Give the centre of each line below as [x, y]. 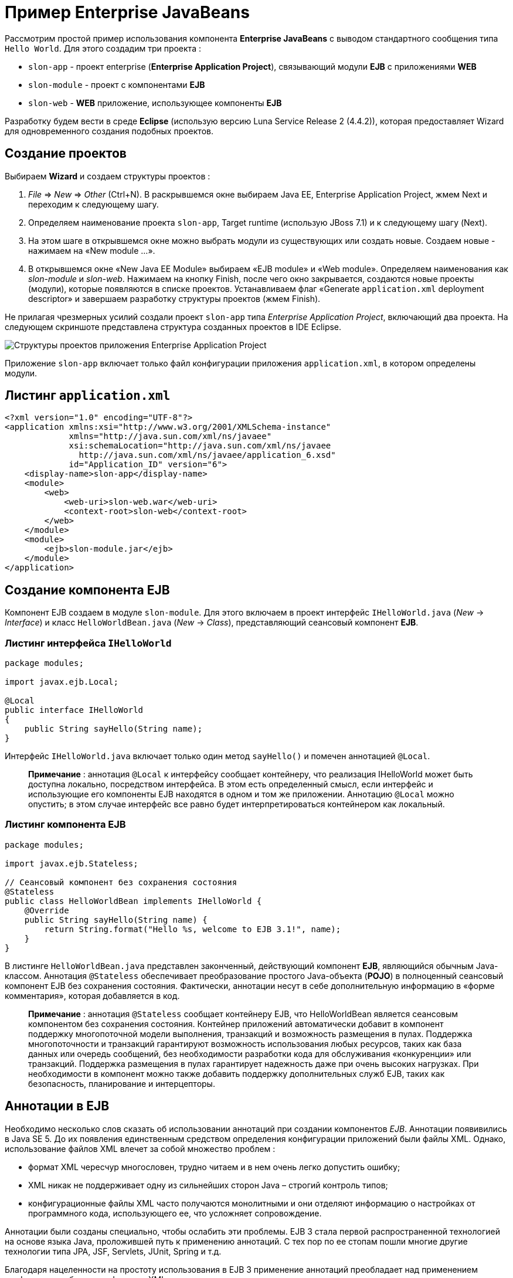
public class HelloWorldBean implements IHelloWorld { [133, 901]
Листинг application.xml [88, 396]
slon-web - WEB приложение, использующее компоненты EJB [155, 103]
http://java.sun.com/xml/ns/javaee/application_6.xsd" [207, 455]
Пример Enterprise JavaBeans [127, 12]
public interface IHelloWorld [74, 710]
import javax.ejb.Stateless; [72, 863]
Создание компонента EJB [87, 590]
